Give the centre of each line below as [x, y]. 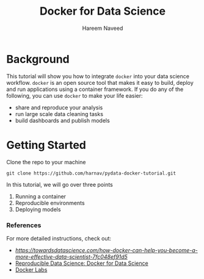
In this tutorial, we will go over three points [60, 184]
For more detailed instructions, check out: [59, 238]
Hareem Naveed [103, 28]
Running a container [40, 196]
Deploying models [38, 209]
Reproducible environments [50, 203]
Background [38, 59]
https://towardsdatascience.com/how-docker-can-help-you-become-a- [106, 250]
